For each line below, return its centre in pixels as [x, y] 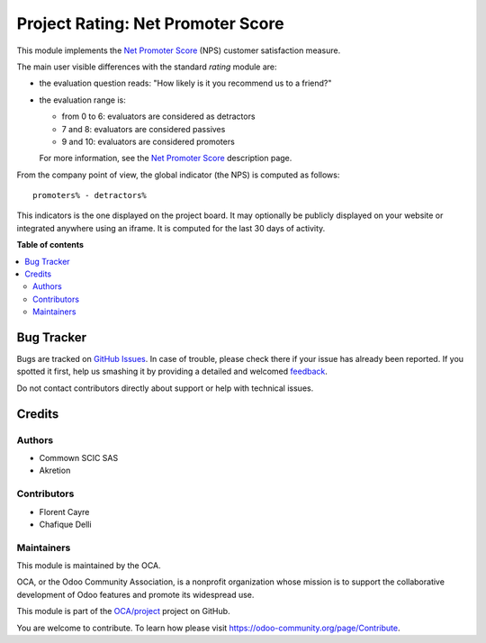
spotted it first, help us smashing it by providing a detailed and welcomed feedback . [172, 371]
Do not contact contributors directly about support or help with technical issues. [165, 388]
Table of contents [50, 245]
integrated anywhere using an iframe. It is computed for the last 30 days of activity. [171, 228]
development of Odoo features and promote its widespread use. [135, 594]
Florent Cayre [64, 512]
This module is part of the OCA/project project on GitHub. [123, 611]
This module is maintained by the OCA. [89, 566]
